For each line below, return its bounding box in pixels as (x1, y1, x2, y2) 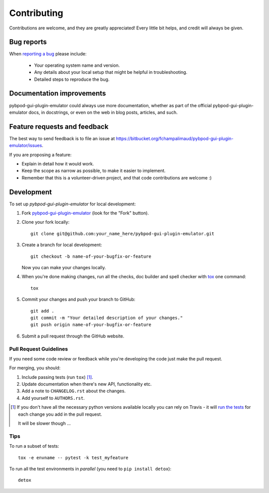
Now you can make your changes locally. (21, 265, 106, 271)
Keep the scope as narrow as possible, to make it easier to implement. (21, 167, 166, 174)
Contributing (9, 7, 63, 18)
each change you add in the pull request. (18, 411, 102, 417)
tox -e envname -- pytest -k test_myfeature (18, 455, 129, 461)
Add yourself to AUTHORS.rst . (21, 395, 85, 401)
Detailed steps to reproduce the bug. (34, 76, 110, 82)
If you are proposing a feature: (9, 152, 72, 158)
